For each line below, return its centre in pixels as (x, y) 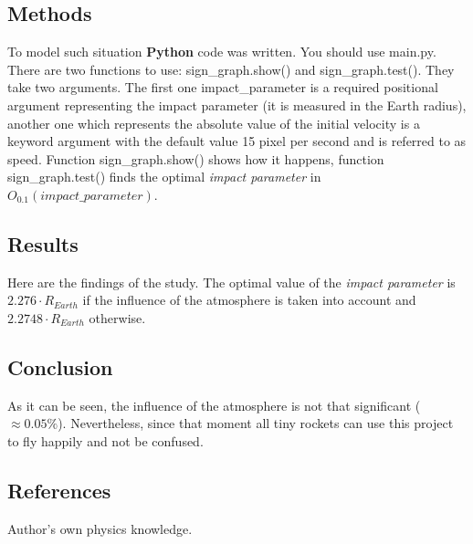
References (59, 490)
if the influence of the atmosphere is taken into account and (249, 300)
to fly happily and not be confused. (105, 440)
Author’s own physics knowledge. (100, 528)
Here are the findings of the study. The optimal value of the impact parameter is (231, 282)
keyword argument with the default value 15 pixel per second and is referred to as (237, 141)
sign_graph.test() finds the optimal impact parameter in (164, 177)
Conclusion (60, 366)
